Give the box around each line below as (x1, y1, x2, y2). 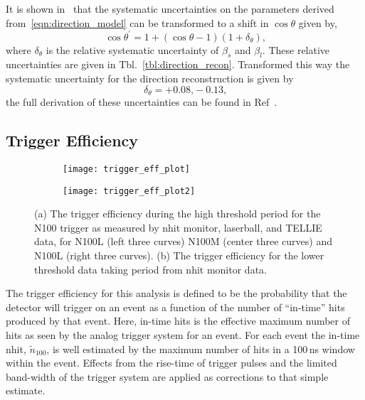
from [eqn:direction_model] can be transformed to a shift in (6, 15, 269, 30)
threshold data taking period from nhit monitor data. (34, 261, 267, 276)
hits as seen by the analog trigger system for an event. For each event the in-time (6, 327, 360, 342)
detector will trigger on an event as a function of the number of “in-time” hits (6, 299, 345, 314)
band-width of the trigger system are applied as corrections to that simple (6, 369, 329, 384)
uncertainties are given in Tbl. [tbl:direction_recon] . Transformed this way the (6, 57, 350, 72)
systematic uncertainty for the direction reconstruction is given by (6, 71, 294, 86)
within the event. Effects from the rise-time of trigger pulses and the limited (6, 355, 337, 370)
